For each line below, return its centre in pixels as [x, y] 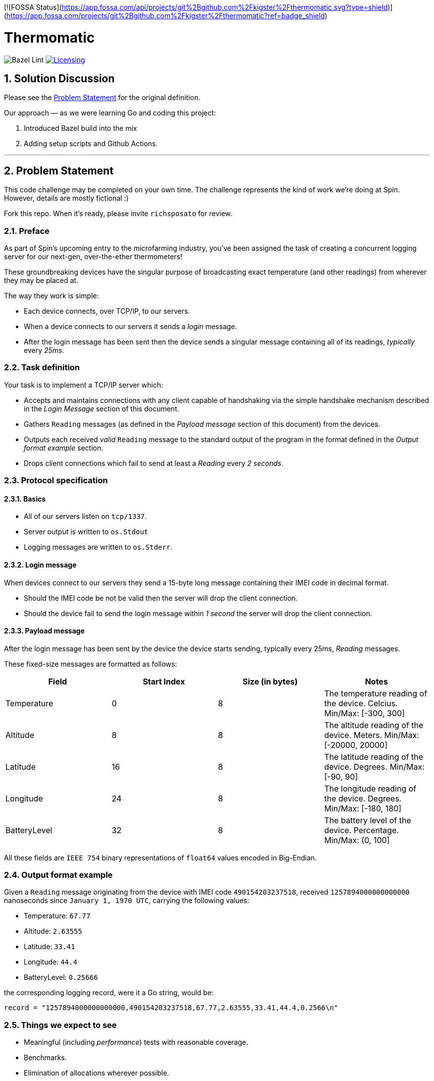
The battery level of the [368, 820]
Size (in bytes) [270, 681]
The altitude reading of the [374, 725]
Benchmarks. [45, 1058]
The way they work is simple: [52, 295]
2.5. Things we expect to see [60, 1025]
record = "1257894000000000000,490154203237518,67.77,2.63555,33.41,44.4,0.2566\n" [171, 1008]
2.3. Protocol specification [56, 481]
